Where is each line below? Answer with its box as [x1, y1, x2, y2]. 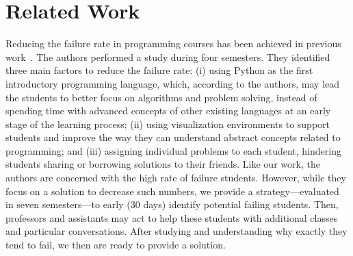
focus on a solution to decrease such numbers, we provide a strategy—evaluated [5, 183, 339, 198]
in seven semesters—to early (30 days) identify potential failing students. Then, [5, 197, 339, 212]
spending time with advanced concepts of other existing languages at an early [5, 103, 331, 118]
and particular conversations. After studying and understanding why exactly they [5, 224, 348, 238]
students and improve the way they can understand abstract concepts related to [5, 130, 341, 144]
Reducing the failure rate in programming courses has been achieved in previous [5, 36, 341, 51]
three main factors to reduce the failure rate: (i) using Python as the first [5, 63, 313, 77]
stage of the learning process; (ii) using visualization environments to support [5, 116, 330, 131]
